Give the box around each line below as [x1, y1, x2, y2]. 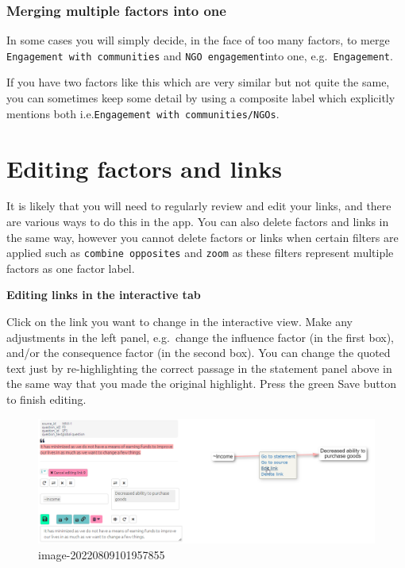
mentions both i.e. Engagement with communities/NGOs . [6, 105, 280, 121]
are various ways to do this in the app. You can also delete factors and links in [6, 213, 389, 230]
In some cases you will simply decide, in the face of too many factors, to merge [6, 32, 390, 48]
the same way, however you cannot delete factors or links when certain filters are [6, 228, 399, 245]
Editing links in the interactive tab [6, 286, 201, 303]
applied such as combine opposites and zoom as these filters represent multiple [6, 244, 394, 261]
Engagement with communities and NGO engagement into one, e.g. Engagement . [6, 47, 393, 63]
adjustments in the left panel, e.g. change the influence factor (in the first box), [6, 328, 394, 345]
